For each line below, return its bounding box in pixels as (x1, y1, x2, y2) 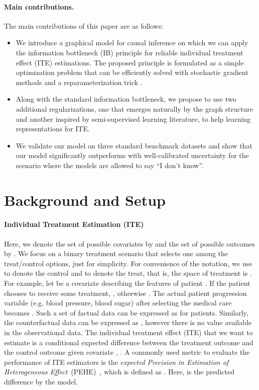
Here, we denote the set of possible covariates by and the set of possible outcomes (4, 238, 255, 249)
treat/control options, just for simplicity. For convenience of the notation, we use (4, 258, 252, 268)
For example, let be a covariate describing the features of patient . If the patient (4, 278, 250, 288)
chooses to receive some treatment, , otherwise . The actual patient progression (4, 287, 247, 298)
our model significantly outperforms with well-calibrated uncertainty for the (16, 150, 249, 161)
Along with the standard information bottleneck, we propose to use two (16, 94, 236, 104)
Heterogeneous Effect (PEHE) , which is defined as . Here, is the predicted (4, 366, 234, 377)
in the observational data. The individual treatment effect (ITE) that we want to (4, 327, 253, 338)
